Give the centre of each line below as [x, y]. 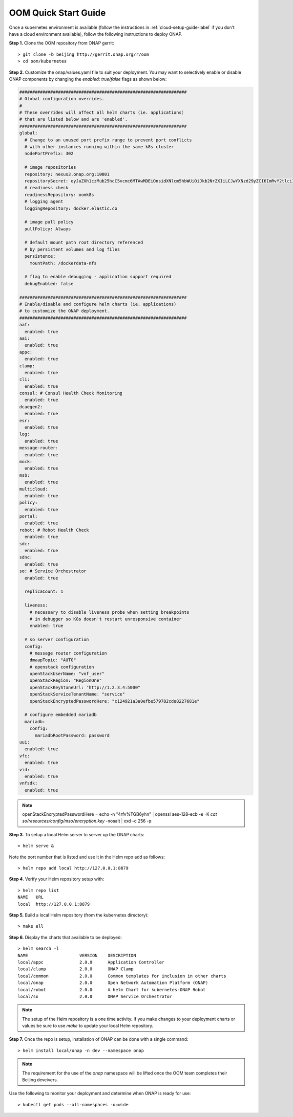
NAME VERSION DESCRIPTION [77, 955]
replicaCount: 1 [44, 592]
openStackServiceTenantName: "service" [77, 694]
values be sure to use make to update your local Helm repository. [88, 1026]
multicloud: [34, 489]
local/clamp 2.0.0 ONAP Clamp [76, 969]
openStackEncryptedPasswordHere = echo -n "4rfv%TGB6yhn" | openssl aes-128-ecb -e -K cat [120, 814]
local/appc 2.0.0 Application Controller [91, 962]
